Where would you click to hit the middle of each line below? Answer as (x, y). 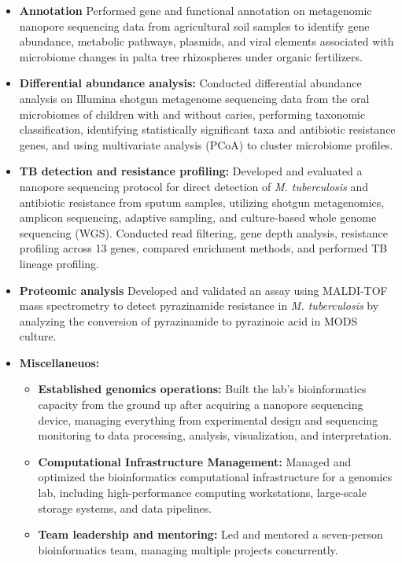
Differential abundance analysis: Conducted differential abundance (190, 83)
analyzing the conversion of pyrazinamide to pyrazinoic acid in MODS (188, 320)
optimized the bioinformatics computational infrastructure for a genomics (215, 477)
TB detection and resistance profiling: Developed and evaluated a (191, 171)
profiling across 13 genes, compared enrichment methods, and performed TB (203, 248)
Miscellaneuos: (59, 362)
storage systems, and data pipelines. (125, 508)
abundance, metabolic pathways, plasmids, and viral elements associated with (207, 41)
